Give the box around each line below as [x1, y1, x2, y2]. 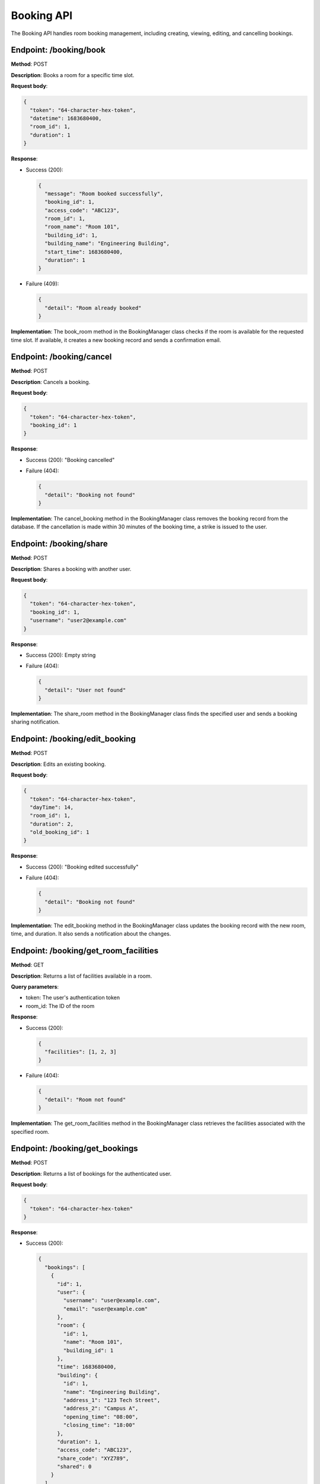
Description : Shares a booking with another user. [11, 565, 132, 572]
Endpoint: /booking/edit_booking [11, 734, 136, 744]
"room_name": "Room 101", [44, 223, 120, 230]
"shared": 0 [57, 1463, 92, 1470]
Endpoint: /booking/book [11, 45, 106, 55]
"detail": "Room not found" [44, 1096, 126, 1103]
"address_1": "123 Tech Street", [63, 1397, 161, 1403]
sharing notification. [11, 718, 60, 725]
